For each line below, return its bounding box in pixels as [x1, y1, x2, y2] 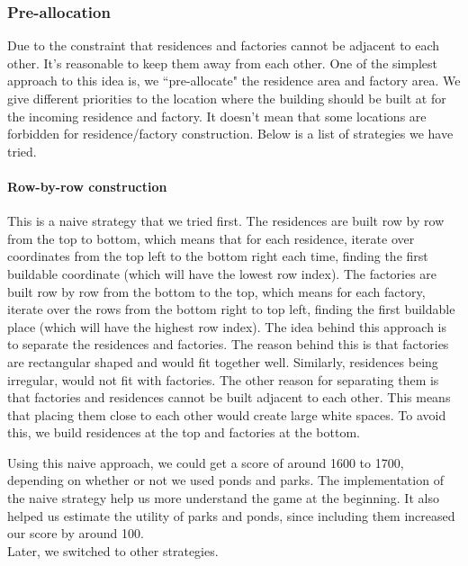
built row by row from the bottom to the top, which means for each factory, [7, 282, 426, 301]
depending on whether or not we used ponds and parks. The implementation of [7, 471, 444, 490]
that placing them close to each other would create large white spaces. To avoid [7, 405, 446, 424]
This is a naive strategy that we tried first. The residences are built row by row [7, 211, 445, 230]
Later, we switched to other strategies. [7, 541, 219, 560]
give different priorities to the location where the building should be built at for [7, 89, 446, 107]
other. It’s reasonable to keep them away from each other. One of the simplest [7, 53, 437, 72]
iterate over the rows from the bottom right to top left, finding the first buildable [7, 300, 455, 319]
